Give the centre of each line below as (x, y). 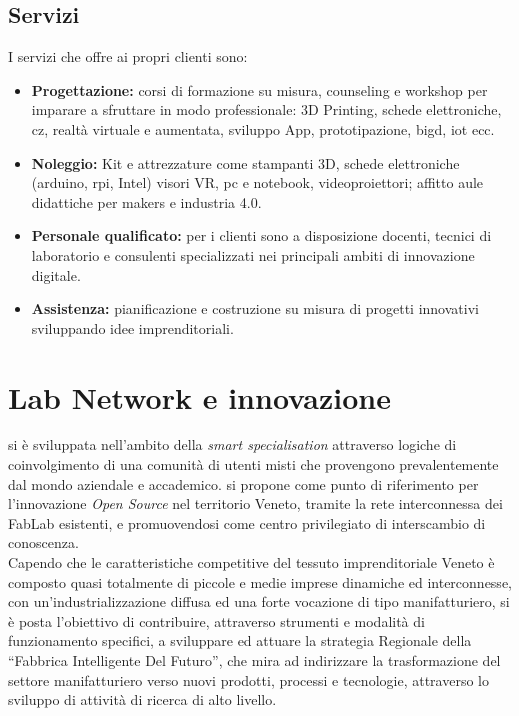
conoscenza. (43, 542)
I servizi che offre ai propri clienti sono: (128, 56)
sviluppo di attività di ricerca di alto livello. (142, 699)
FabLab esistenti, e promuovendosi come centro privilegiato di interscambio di (247, 522)
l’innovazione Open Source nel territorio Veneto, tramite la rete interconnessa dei (255, 503)
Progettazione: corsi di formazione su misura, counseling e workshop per (259, 89)
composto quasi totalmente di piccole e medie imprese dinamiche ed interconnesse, (260, 581)
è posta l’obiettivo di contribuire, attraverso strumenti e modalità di (216, 620)
